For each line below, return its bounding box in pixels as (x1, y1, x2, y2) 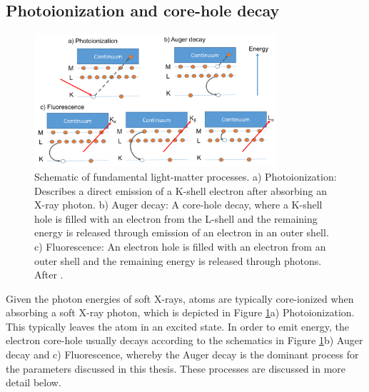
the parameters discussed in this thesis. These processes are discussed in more (6, 361, 346, 376)
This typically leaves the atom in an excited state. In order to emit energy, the (6, 318, 349, 333)
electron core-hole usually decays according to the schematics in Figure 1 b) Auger (6, 333, 363, 348)
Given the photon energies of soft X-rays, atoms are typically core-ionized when (6, 291, 354, 306)
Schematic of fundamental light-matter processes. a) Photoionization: (34, 169, 337, 184)
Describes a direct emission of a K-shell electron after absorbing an (34, 183, 327, 198)
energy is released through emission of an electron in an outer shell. (34, 225, 329, 240)
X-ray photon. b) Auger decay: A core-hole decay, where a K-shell (34, 197, 323, 212)
